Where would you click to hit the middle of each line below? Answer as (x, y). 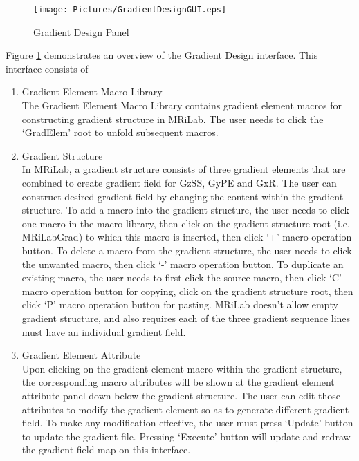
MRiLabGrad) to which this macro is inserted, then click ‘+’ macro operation (187, 237)
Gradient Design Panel (81, 31)
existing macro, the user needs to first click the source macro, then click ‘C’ (182, 277)
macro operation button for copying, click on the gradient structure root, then (187, 291)
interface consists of (47, 68)
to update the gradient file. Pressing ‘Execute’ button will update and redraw (186, 436)
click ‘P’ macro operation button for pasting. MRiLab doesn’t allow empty (180, 304)
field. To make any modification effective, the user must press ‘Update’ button (187, 423)
